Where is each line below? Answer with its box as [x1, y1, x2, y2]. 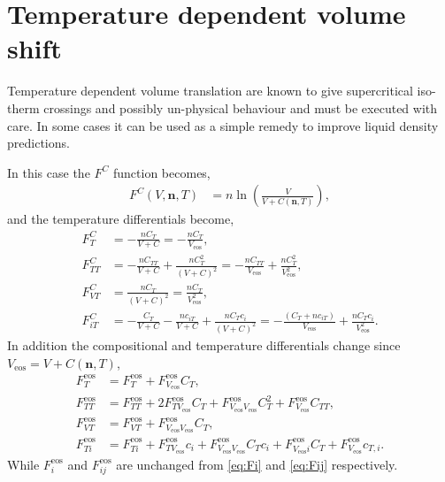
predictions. [7, 134, 70, 152]
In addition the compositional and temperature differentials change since [7, 335, 401, 354]
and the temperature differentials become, [7, 210, 234, 228]
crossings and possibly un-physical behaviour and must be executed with [43, 98, 438, 117]
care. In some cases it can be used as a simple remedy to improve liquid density [7, 116, 439, 134]
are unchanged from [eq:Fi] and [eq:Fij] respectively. [116, 455, 398, 473]
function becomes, [113, 163, 211, 181]
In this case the [7, 163, 90, 181]
